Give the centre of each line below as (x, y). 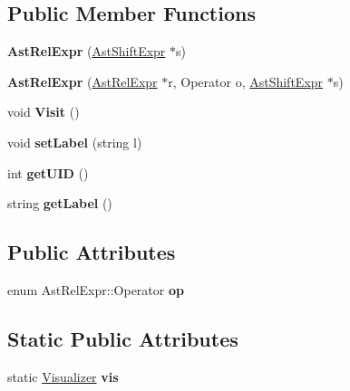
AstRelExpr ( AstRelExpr (83, 81)
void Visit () (44, 112)
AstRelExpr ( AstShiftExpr (87, 51)
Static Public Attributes (123, 338)
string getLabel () (60, 203)
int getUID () (48, 172)
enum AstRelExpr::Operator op (96, 289)
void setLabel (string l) (75, 142)
